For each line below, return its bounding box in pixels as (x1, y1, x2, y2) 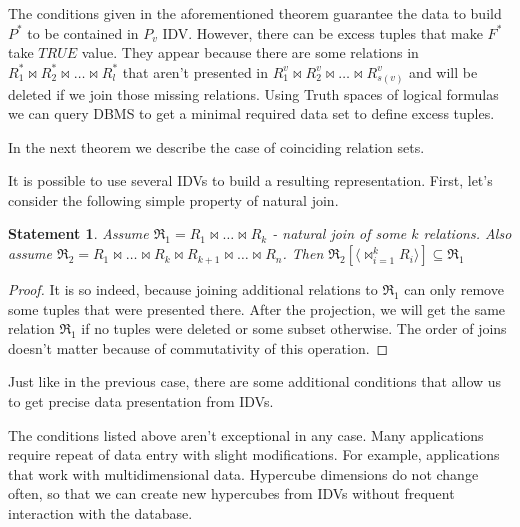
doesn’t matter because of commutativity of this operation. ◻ (8, 337, 389, 358)
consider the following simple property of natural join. (8, 189, 339, 210)
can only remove (404, 279, 504, 300)
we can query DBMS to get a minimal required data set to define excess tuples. (8, 103, 495, 124)
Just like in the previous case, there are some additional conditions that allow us (8, 371, 502, 392)
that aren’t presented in (122, 61, 269, 82)
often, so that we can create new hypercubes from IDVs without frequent (8, 483, 455, 504)
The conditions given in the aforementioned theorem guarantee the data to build (8, 3, 502, 23)
